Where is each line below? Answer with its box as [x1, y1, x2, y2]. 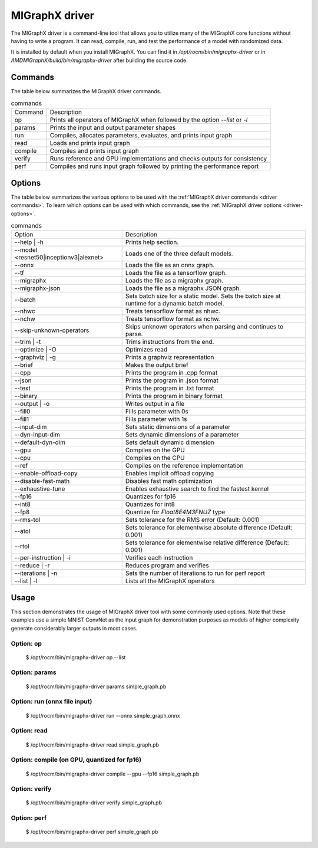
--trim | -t [14, 338, 41, 346]
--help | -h [14, 238, 44, 246]
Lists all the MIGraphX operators [125, 577, 215, 585]
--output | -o [14, 400, 50, 408]
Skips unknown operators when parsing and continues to [125, 323, 284, 331]
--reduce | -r [14, 561, 50, 570]
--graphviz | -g [14, 353, 56, 361]
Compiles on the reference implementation [125, 462, 244, 470]
